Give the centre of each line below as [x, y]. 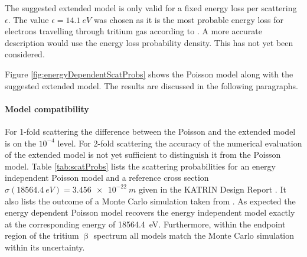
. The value [28, 19]
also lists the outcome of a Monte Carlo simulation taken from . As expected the [150, 201]
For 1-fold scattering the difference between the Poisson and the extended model [150, 131]
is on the [20, 143]
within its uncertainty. [45, 247]
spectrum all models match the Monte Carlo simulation [194, 235]
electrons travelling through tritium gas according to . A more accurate [133, 31]
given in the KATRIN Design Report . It [212, 189]
